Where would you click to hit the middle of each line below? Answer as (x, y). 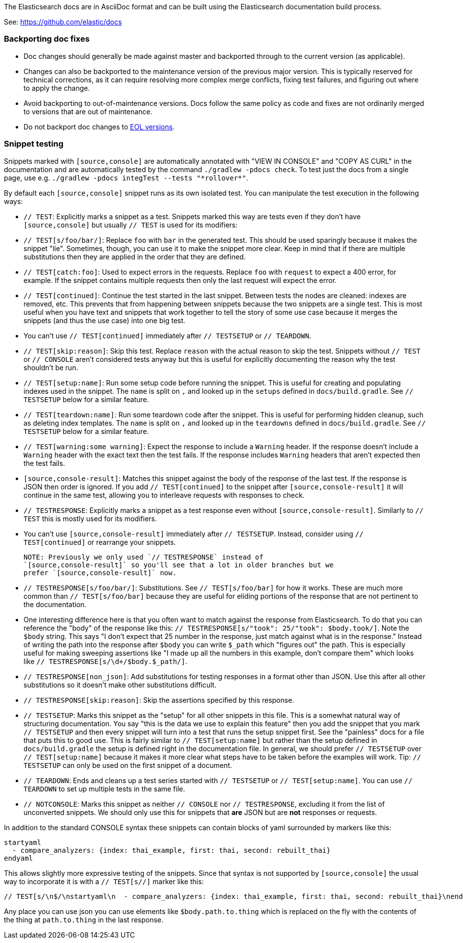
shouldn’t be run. (51, 367)
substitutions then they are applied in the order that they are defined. (135, 256)
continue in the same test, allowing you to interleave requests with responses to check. (164, 495)
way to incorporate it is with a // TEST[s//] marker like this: (104, 881)
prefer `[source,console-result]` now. (100, 573)
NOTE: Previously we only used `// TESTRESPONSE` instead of (143, 557)
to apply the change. (57, 88)
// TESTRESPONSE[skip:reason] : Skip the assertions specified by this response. (159, 700)
